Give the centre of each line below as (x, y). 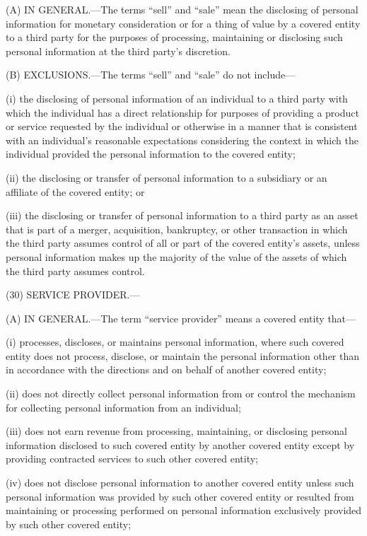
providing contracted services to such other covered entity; (132, 459)
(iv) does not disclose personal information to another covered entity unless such (180, 483)
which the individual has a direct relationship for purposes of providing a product (182, 112)
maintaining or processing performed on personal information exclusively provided (184, 510)
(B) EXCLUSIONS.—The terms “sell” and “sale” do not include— (151, 75)
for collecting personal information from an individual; (123, 407)
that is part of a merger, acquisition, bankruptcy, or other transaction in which (177, 229)
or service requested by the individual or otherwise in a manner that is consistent (182, 126)
